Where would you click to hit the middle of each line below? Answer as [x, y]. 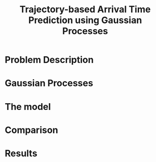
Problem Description [49, 60]
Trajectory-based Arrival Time [85, 9]
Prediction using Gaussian [85, 20]
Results [21, 153]
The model [28, 107]
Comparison [32, 130]
